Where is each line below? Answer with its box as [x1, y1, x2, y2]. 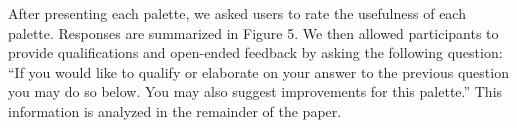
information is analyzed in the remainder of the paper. [8, 100, 342, 121]
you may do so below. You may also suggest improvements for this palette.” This [8, 81, 503, 102]
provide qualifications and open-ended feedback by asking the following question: [8, 42, 503, 63]
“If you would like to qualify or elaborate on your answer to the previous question [8, 61, 509, 82]
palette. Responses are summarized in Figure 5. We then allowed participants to [8, 22, 499, 43]
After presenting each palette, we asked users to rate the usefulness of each [8, 3, 466, 23]
